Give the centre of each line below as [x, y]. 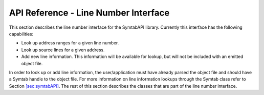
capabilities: [21, 34]
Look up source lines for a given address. [63, 50]
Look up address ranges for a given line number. [70, 43]
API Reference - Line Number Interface [89, 13]
